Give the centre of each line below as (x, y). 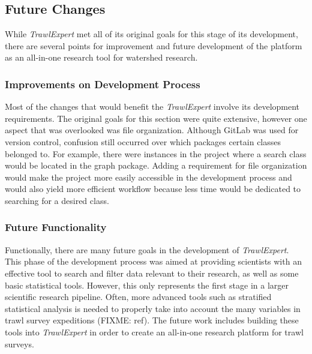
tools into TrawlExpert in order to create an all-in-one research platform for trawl (154, 331)
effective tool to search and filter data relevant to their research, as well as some (152, 273)
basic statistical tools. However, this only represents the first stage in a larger (147, 285)
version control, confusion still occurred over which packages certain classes (143, 141)
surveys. (19, 343)
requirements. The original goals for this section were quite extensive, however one (156, 118)
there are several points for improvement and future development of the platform (154, 45)
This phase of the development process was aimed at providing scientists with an (153, 261)
